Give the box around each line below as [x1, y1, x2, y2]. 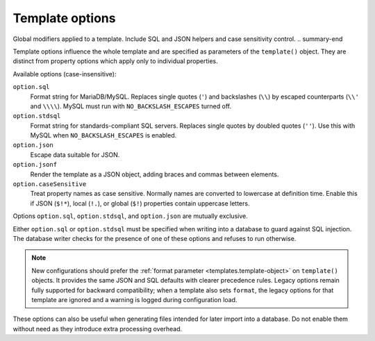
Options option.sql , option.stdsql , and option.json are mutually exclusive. [12, 212, 248, 220]
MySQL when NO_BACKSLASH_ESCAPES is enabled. [30, 131, 177, 140]
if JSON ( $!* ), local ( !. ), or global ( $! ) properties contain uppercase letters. [30, 199, 250, 208]
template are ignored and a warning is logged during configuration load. [31, 295, 237, 303]
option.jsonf [12, 160, 58, 169]
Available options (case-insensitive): [12, 69, 117, 78]
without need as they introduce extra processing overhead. [12, 324, 183, 333]
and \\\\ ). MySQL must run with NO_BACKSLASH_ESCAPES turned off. [30, 101, 232, 110]
